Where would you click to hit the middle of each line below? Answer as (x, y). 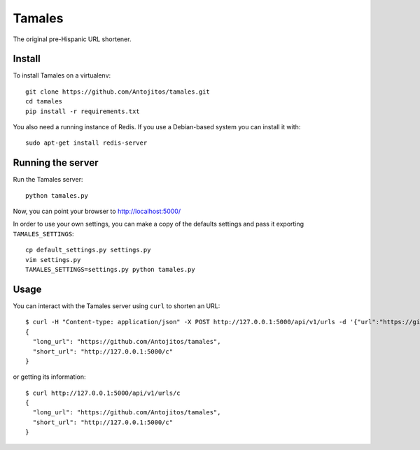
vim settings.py (53, 260)
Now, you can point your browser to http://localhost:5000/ (97, 211)
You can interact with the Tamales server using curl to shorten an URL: (117, 306)
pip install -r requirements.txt (83, 111)
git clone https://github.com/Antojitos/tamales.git (118, 92)
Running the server (56, 163)
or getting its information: (49, 377)
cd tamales (44, 102)
